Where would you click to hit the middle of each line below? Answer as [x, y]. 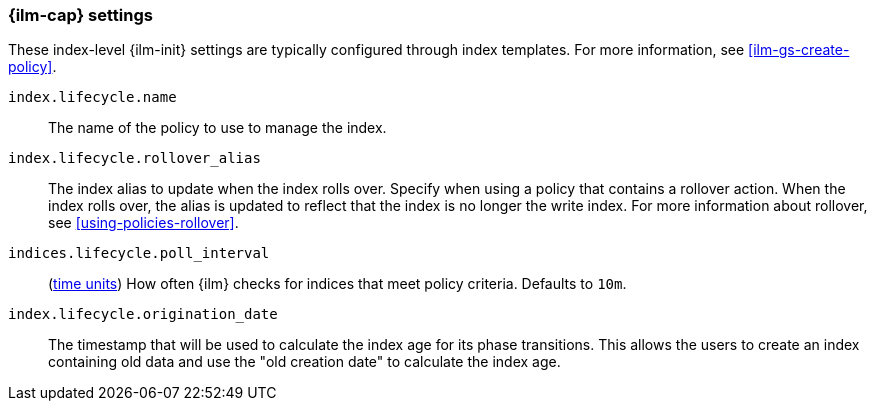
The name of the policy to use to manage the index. [217, 128]
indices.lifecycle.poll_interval [139, 253]
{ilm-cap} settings [80, 15]
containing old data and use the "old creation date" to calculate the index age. [304, 362]
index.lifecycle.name [92, 97]
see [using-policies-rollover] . [143, 223]
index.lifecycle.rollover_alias [134, 158]
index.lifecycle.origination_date [143, 314]
